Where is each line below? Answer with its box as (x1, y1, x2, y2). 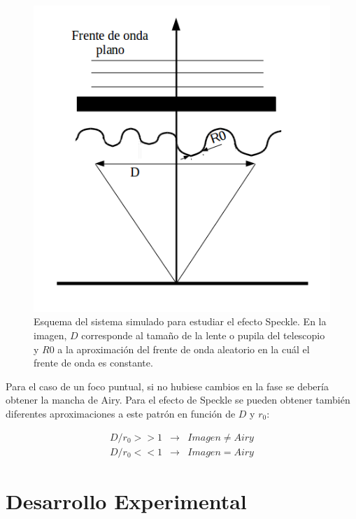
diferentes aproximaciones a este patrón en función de (6, 406, 236, 420)
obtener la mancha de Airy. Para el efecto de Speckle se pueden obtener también (6, 392, 350, 407)
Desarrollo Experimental (6, 486, 247, 515)
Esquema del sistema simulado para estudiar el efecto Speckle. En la (34, 314, 327, 329)
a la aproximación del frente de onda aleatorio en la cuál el (57, 341, 310, 356)
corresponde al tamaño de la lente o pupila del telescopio (81, 328, 325, 342)
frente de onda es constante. (34, 355, 153, 370)
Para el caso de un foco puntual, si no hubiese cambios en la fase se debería (6, 378, 329, 393)
